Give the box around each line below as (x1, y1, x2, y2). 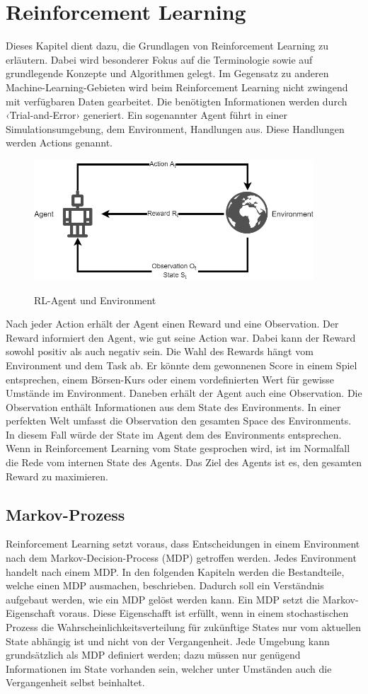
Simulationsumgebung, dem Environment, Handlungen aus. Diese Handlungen (6, 121, 345, 136)
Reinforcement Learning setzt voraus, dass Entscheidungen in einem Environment (6, 536, 360, 551)
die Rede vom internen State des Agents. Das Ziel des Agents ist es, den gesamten (6, 455, 362, 470)
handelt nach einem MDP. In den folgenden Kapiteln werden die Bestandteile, (6, 564, 345, 579)
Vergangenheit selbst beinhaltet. (6, 675, 145, 690)
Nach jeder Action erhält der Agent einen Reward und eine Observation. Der (6, 316, 339, 331)
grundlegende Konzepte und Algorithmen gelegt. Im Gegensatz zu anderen (6, 66, 329, 81)
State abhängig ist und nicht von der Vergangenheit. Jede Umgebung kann (6, 633, 330, 648)
